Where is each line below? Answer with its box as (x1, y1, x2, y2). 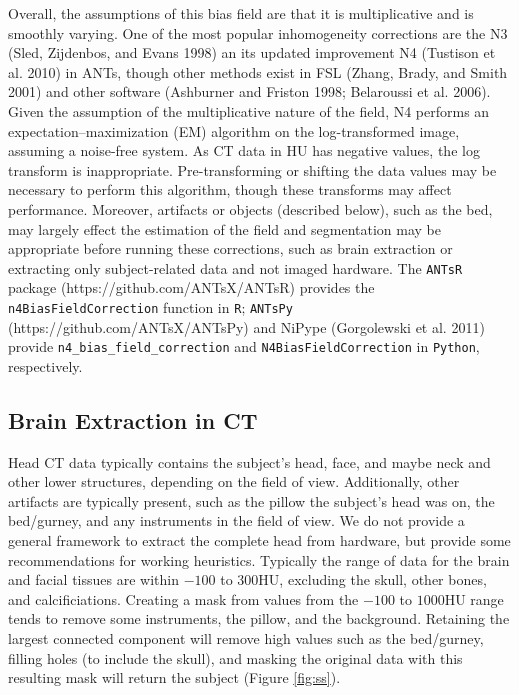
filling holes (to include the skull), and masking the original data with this (8, 647, 463, 668)
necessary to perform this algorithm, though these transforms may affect (8, 179, 452, 200)
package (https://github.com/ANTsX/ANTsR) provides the (8, 277, 375, 298)
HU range (444, 588, 504, 609)
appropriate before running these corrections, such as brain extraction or (8, 238, 453, 259)
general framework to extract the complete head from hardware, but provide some (8, 530, 511, 551)
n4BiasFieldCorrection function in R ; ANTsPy (8, 296, 293, 317)
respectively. (8, 355, 83, 376)
